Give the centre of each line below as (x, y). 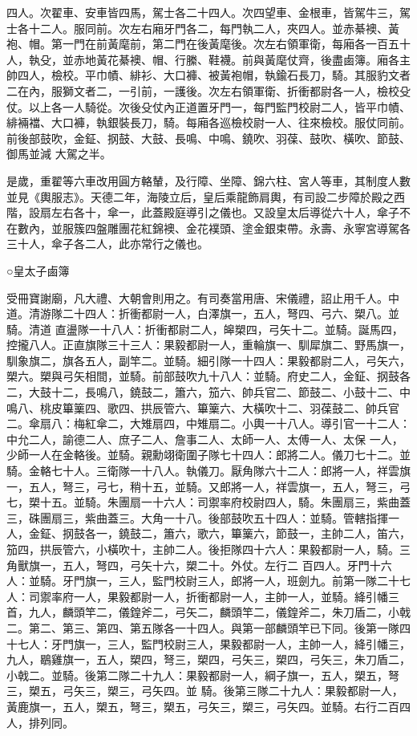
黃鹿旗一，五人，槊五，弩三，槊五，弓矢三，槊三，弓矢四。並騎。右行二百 (203, 706)
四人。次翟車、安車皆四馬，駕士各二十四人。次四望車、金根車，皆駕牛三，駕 (208, 12)
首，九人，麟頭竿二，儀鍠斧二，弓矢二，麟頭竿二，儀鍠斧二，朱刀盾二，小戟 (208, 612)
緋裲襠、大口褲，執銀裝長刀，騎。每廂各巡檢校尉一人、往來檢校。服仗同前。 (208, 122)
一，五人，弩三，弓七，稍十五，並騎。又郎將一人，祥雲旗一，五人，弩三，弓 (208, 486)
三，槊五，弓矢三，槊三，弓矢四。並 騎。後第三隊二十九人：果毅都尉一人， (205, 691)
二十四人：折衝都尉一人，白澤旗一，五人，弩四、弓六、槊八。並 (231, 313)
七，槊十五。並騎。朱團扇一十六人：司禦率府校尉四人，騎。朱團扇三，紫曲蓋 (208, 502)
